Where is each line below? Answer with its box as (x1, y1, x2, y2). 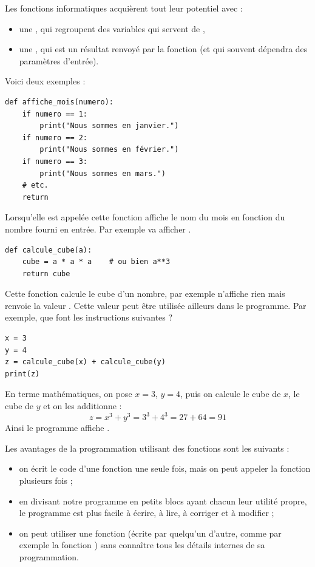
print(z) (5, 369, 40, 378)
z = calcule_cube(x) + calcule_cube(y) (5, 358, 166, 367)
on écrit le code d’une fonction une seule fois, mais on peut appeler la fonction (19, 462, 311, 475)
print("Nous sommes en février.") (39, 145, 179, 154)
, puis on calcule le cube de (180, 387, 281, 400)
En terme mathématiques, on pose (5, 387, 132, 400)
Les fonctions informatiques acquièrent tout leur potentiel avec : (5, 2, 243, 14)
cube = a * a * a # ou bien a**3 (22, 257, 171, 267)
